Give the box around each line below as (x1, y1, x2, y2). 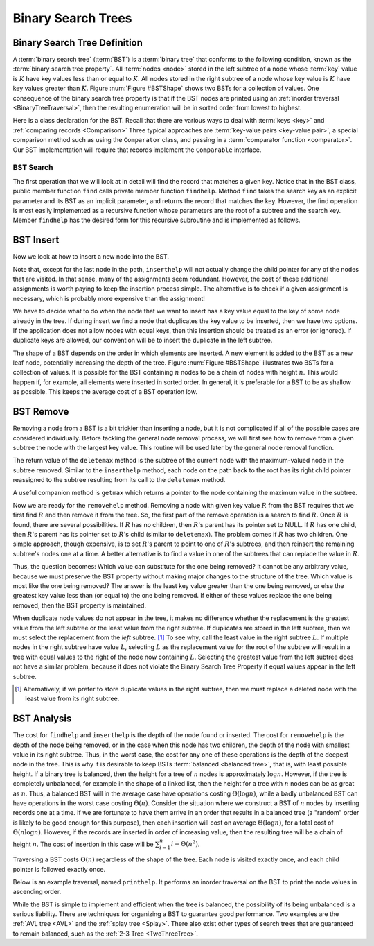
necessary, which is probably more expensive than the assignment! (12, 294, 206, 302)
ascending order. (12, 888, 62, 896)
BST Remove (12, 406, 69, 418)
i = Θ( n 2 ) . (170, 839, 200, 848)
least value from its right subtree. (25, 694, 120, 703)
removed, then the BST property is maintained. (12, 601, 147, 610)
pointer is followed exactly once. (12, 865, 106, 873)
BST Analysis (12, 713, 72, 725)
